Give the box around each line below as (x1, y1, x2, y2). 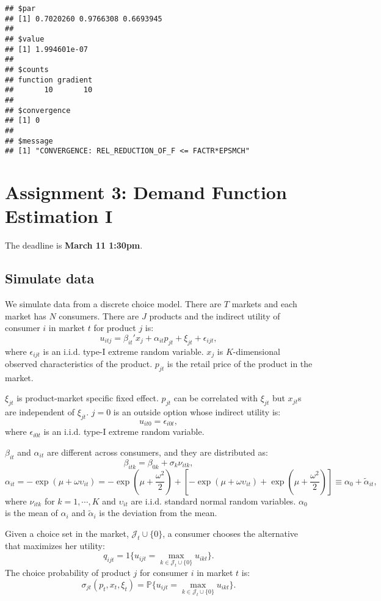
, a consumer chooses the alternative (162, 526, 299, 539)
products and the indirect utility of (149, 309, 280, 322)
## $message (5, 136, 53, 145)
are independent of (5, 406, 75, 418)
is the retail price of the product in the (167, 357, 313, 370)
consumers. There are (59, 309, 139, 322)
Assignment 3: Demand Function (5, 180, 287, 205)
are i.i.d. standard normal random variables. (131, 494, 296, 507)
